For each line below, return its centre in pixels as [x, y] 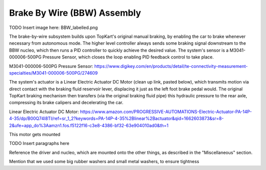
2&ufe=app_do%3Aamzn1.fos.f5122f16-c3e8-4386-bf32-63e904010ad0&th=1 [89, 125]
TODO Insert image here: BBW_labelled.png [53, 28]
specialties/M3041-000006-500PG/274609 [53, 73]
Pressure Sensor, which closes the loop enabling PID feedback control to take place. [128, 57]
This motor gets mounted [35, 135]
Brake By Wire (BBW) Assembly [75, 13]
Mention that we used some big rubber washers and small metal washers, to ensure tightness [104, 162]
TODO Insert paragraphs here [39, 143]
